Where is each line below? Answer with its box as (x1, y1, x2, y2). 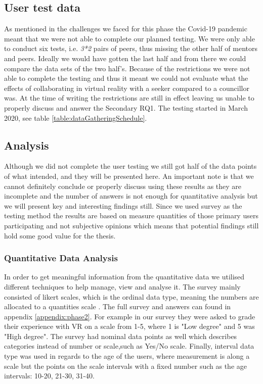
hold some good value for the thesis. (4, 230, 116, 241)
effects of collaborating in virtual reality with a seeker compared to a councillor (4, 82, 249, 93)
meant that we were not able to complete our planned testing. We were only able (4, 33, 255, 43)
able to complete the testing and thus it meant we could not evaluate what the (4, 73, 248, 83)
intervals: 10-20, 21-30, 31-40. (4, 370, 95, 381)
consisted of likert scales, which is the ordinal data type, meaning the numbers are (4, 291, 259, 302)
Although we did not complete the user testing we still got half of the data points (4, 161, 257, 171)
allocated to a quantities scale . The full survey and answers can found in (4, 301, 231, 312)
